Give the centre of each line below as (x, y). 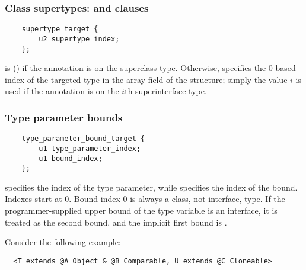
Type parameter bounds (64, 117)
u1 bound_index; (71, 158)
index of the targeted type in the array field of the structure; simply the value (146, 79)
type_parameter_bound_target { (83, 139)
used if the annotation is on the (62, 91)
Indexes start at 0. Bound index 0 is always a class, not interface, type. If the (145, 199)
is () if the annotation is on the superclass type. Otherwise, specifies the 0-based (150, 68)
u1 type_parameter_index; (90, 148)
